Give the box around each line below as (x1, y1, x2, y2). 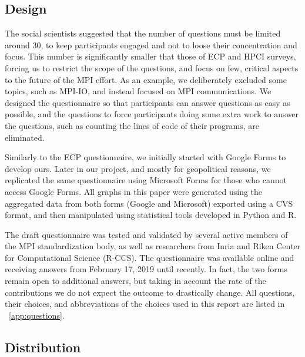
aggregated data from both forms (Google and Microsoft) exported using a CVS (5, 197, 293, 209)
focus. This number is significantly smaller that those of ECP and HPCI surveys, (5, 50, 296, 62)
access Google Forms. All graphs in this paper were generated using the (5, 185, 263, 197)
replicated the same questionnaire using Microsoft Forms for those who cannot (5, 174, 287, 186)
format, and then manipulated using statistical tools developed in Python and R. (5, 209, 297, 221)
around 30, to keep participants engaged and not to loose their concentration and (5, 38, 297, 51)
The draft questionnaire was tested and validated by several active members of (5, 228, 288, 240)
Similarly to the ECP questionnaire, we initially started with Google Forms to (5, 151, 286, 163)
